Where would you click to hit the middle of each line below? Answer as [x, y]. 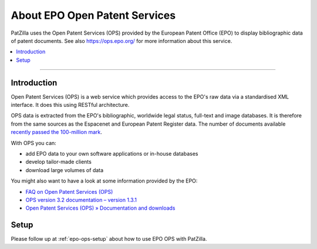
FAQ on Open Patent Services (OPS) [69, 191]
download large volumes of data [65, 170]
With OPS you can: [34, 143]
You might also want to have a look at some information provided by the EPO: [104, 181]
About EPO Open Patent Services [93, 15]
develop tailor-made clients [59, 162]
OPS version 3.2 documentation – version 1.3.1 [81, 200]
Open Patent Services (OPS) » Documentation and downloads [100, 208]
